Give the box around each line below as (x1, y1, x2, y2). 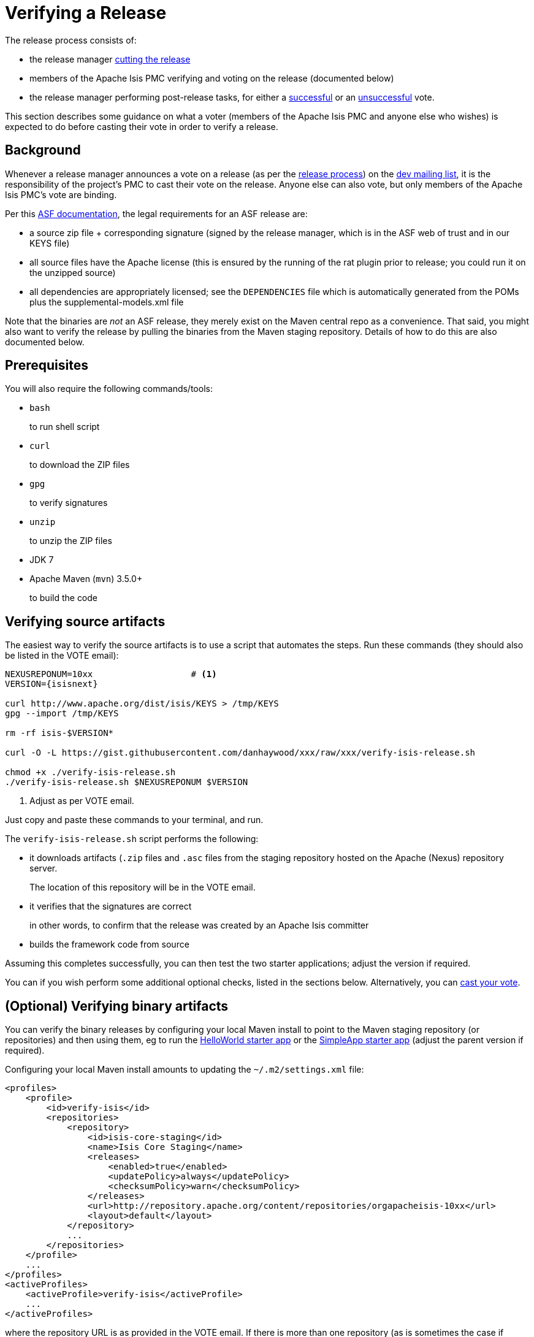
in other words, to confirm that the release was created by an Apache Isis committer (29, 920, 369, 931)
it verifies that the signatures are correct (29, 901, 192, 912)
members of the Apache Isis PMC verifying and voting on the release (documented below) (29, 72, 394, 83)
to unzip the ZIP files (29, 535, 112, 546)
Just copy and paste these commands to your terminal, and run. (5, 814, 264, 826)
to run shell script (29, 421, 100, 432)
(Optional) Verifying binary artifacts (5, 998, 229, 1014)
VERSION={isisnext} (5, 679, 98, 689)
